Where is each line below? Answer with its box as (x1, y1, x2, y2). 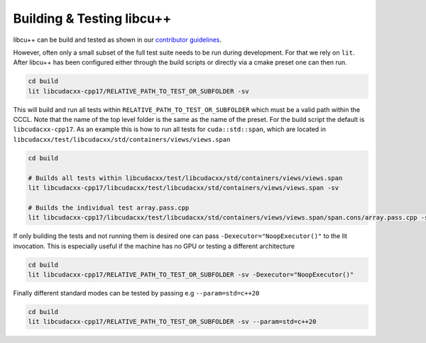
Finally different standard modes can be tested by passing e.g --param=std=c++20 (13, 288, 260, 297)
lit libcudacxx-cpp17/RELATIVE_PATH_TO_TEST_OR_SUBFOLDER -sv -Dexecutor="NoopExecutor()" (28, 270, 354, 279)
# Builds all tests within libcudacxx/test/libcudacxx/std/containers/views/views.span (28, 174, 343, 182)
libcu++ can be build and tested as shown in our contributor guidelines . (13, 35, 222, 44)
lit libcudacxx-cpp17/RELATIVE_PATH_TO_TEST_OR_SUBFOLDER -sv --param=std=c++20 (28, 317, 317, 326)
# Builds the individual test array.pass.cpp (28, 203, 190, 212)
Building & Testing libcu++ (13, 11, 172, 26)
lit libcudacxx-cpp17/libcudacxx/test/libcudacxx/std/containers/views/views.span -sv (28, 184, 339, 192)
